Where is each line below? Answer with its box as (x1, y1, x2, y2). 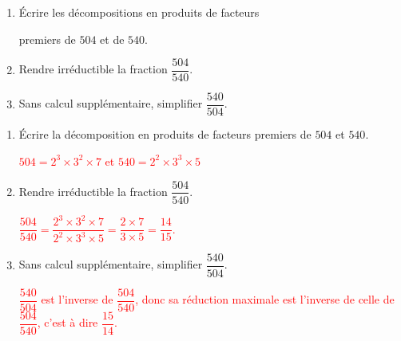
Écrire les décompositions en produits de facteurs (18, 4, 260, 20)
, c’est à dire (37, 314, 98, 331)
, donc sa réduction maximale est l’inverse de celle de (135, 291, 395, 307)
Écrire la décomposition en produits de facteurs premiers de (18, 126, 312, 143)
